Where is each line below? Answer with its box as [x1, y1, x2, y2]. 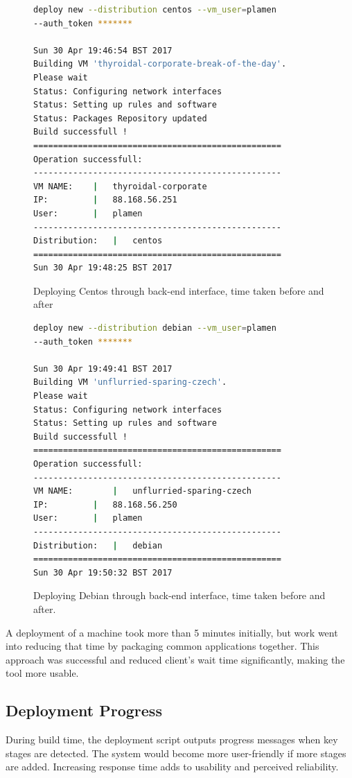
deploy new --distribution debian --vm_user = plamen [33, 323, 276, 334]
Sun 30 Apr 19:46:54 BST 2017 [33, 45, 173, 55]
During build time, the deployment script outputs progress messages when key [6, 732, 338, 747]
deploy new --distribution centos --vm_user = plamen [33, 5, 276, 15]
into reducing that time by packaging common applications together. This [6, 639, 319, 653]
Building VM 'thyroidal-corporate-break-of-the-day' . [33, 59, 287, 69]
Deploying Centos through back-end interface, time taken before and [33, 283, 324, 297]
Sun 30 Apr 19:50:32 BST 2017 [33, 567, 173, 578]
